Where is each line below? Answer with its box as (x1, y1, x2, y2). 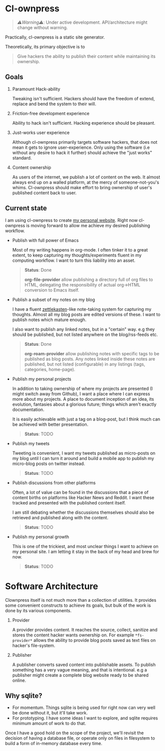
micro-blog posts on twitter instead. (12, 460, 85, 466)
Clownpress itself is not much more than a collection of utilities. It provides (5, 597, 157, 603)
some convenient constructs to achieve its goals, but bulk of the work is (5, 602, 151, 608)
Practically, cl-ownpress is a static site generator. (5, 34, 105, 40)
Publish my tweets (12, 440, 50, 446)
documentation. (12, 406, 44, 413)
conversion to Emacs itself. (24, 287, 80, 293)
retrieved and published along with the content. (12, 514, 108, 520)
